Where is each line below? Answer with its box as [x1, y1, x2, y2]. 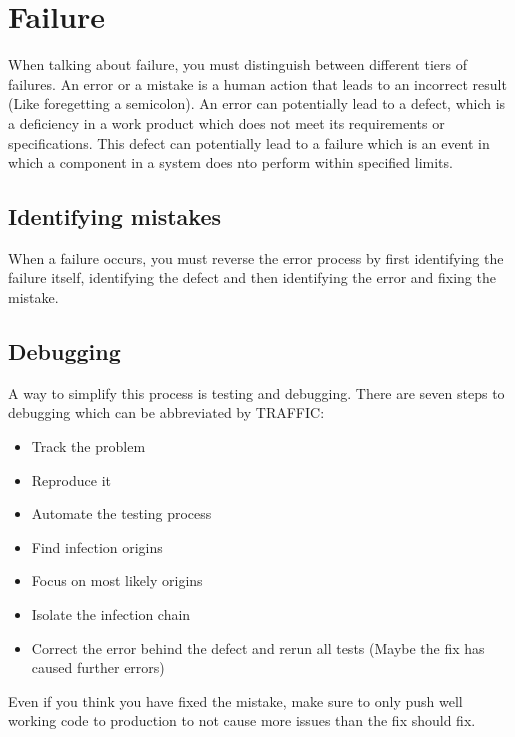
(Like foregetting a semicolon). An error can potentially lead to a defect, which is [8, 93, 506, 114]
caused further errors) [31, 657, 165, 678]
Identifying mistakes [8, 201, 221, 232]
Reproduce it [31, 469, 111, 490]
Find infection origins [31, 536, 163, 557]
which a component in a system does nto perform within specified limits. [8, 152, 453, 173]
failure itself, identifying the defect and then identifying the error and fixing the [8, 267, 496, 288]
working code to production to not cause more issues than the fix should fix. [8, 710, 476, 731]
